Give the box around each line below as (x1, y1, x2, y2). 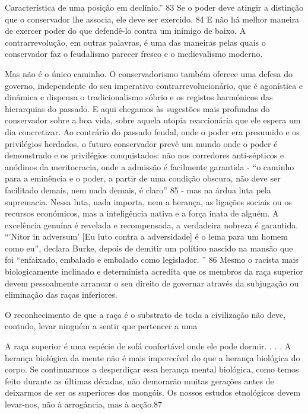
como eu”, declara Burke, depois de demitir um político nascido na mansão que (5, 241, 293, 254)
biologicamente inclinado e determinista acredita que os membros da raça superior (5, 265, 303, 278)
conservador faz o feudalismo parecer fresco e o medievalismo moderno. (5, 47, 263, 60)
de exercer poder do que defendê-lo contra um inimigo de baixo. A (5, 24, 246, 37)
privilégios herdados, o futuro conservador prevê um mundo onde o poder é (5, 137, 278, 149)
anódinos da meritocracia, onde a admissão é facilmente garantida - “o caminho (5, 160, 294, 173)
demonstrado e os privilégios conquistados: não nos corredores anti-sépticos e (5, 149, 284, 161)
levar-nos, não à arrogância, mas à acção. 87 (5, 398, 163, 410)
